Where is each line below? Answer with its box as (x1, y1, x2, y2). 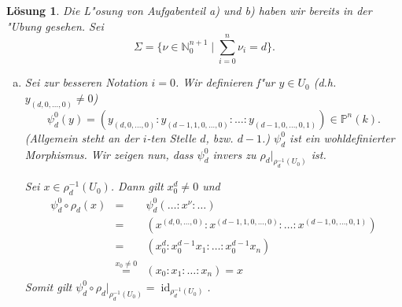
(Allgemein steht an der (24, 129, 139, 146)
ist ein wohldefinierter (290, 129, 395, 146)
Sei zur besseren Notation (24, 74, 148, 91)
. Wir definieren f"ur (175, 74, 275, 91)
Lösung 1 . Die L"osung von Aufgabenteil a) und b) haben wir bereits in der (6, 2, 372, 18)
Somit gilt (24, 278, 72, 294)
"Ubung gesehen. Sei (6, 17, 104, 34)
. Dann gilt (110, 178, 164, 194)
